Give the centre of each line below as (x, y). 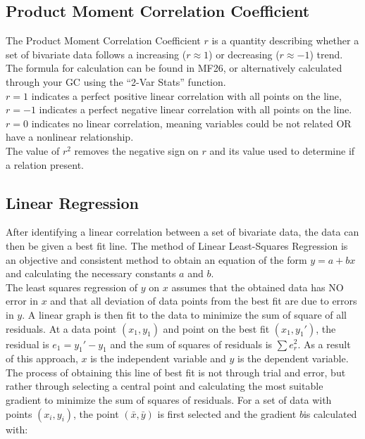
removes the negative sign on (136, 150)
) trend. (326, 54)
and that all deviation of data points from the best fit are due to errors (204, 301)
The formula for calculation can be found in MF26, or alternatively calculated (174, 68)
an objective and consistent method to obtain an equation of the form (156, 259)
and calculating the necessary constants (91, 273)
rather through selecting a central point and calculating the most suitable (165, 386)
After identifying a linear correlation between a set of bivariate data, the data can (182, 232)
